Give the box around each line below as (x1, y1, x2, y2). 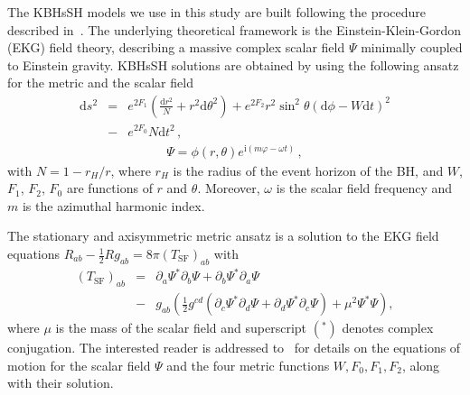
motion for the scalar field (7, 355, 151, 374)
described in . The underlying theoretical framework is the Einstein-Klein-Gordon (7, 20, 462, 39)
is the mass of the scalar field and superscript (55, 318, 307, 337)
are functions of (66, 179, 153, 197)
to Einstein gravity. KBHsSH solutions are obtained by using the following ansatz (7, 55, 459, 74)
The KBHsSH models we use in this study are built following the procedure (7, 3, 427, 21)
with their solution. (7, 373, 114, 392)
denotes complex (342, 318, 434, 337)
